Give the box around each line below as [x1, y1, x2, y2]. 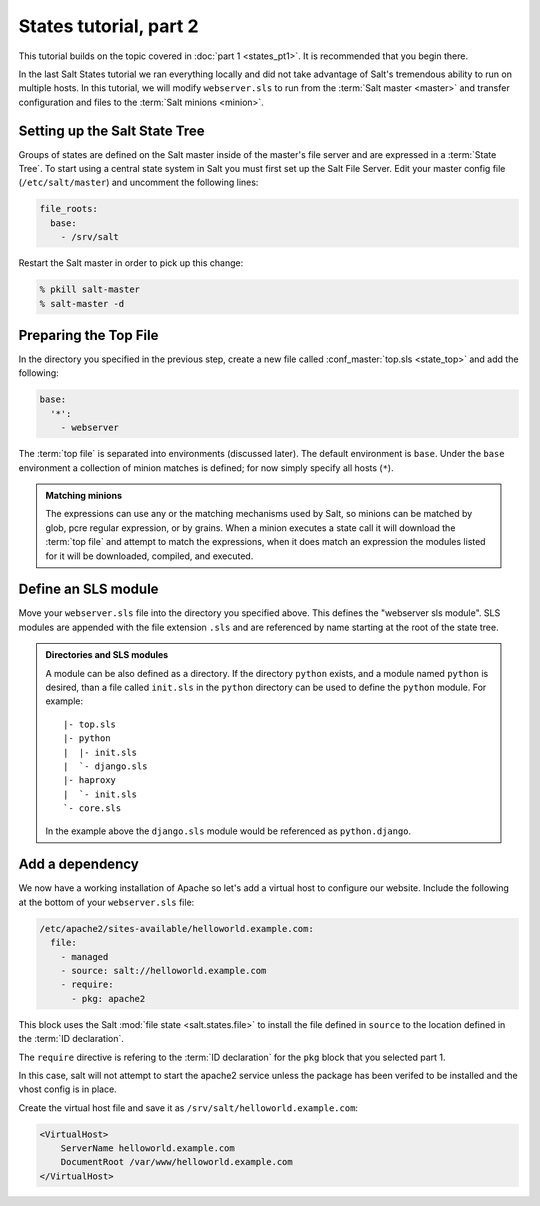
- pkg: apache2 [71, 993, 146, 1004]
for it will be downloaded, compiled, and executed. [45, 550, 254, 562]
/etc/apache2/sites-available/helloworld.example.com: [39, 923, 314, 934]
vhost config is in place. [18, 1083, 117, 1095]
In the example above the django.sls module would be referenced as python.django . [45, 825, 412, 837]
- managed [60, 951, 109, 962]
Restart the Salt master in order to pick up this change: [18, 257, 244, 269]
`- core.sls [63, 803, 122, 814]
